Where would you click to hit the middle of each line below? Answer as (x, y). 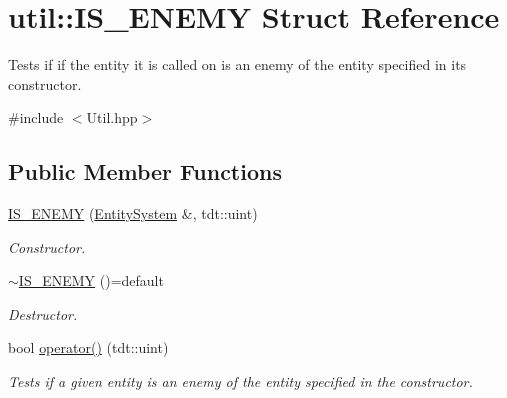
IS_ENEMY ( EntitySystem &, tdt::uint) (133, 213)
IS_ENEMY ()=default (91, 280)
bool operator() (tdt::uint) (88, 347)
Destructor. (43, 313)
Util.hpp (112, 117)
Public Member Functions (145, 171)
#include (36, 117)
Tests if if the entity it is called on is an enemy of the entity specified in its (237, 64)
